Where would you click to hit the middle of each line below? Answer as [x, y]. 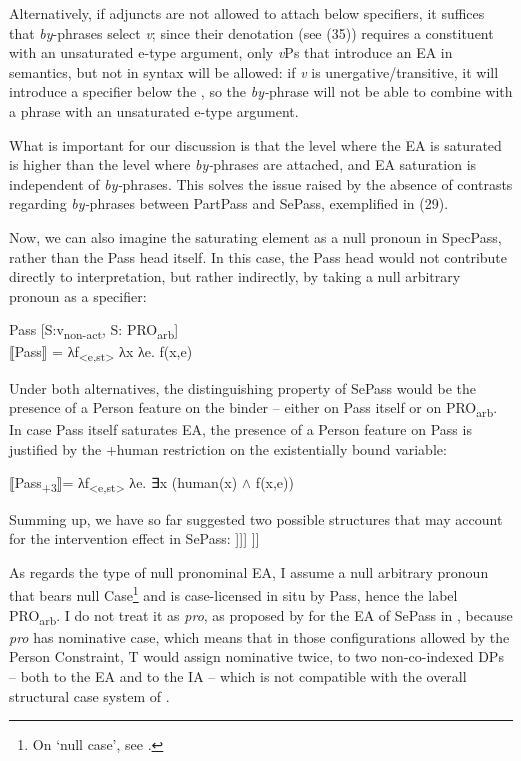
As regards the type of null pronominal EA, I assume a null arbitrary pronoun [249, 571]
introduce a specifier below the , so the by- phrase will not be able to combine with [261, 91]
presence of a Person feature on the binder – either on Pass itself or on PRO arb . [253, 408]
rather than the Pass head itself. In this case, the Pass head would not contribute [258, 256]
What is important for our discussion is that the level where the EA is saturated [255, 144]
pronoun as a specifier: [78, 295]
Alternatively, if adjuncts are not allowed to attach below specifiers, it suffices [247, 13]
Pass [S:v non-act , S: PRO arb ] [94, 331]
